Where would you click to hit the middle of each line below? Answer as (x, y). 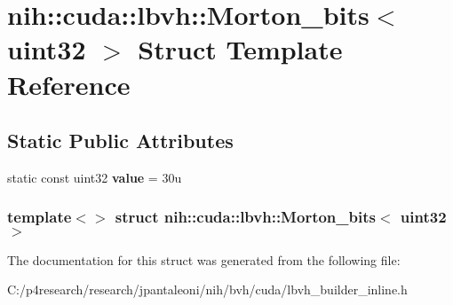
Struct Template (240, 49)
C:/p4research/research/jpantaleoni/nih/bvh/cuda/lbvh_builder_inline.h (207, 289)
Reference (69, 84)
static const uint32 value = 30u (95, 177)
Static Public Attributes (120, 141)
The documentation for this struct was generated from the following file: (204, 259)
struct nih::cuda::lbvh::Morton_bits (245, 217)
